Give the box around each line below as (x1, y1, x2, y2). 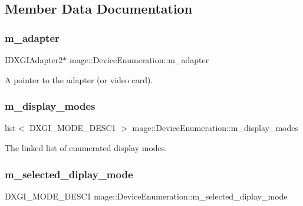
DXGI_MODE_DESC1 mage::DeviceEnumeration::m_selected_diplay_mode (5, 189, 288, 202)
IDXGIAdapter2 (5, 54, 63, 66)
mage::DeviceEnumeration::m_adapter (70, 54, 209, 66)
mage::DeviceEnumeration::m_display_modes (132, 122, 298, 134)
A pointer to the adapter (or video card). (5, 73, 153, 86)
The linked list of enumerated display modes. (5, 142, 167, 153)
